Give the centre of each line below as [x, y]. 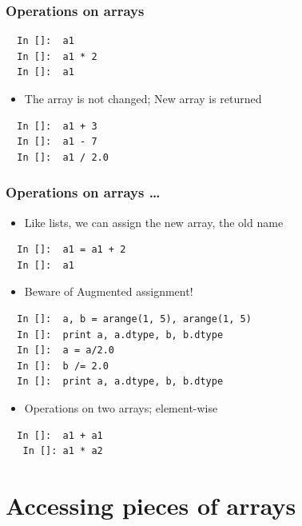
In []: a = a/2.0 [66, 351]
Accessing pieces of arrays [151, 505]
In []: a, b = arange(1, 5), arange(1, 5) [134, 319]
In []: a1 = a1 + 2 [72, 250]
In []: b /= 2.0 [63, 366]
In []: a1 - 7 [57, 142]
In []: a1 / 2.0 [63, 157]
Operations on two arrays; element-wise [121, 407]
